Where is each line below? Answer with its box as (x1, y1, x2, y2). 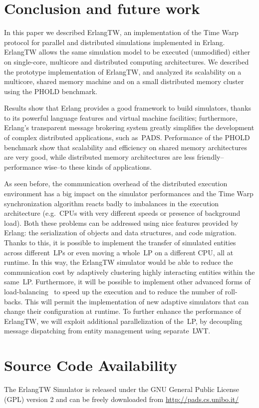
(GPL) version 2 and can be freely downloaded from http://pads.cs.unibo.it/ (4, 393, 239, 404)
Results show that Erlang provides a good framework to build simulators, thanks (4, 103, 252, 113)
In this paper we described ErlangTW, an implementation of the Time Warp (4, 27, 239, 38)
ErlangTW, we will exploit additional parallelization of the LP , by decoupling (4, 315, 243, 326)
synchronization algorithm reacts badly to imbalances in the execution (4, 198, 219, 208)
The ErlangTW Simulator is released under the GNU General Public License (4, 384, 239, 394)
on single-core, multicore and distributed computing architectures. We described (4, 56, 249, 67)
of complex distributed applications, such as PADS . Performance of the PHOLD (4, 132, 250, 143)
